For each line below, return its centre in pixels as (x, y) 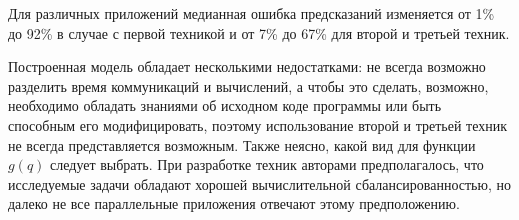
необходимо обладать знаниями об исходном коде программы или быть (225, 105)
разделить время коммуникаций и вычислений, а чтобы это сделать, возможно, (248, 85)
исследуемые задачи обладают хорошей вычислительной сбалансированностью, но (259, 183)
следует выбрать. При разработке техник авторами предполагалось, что (267, 164)
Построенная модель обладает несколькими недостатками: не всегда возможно (247, 66)
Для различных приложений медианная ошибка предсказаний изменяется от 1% (251, 13)
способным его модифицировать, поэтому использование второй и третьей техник (258, 124)
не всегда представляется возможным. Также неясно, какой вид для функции (242, 144)
